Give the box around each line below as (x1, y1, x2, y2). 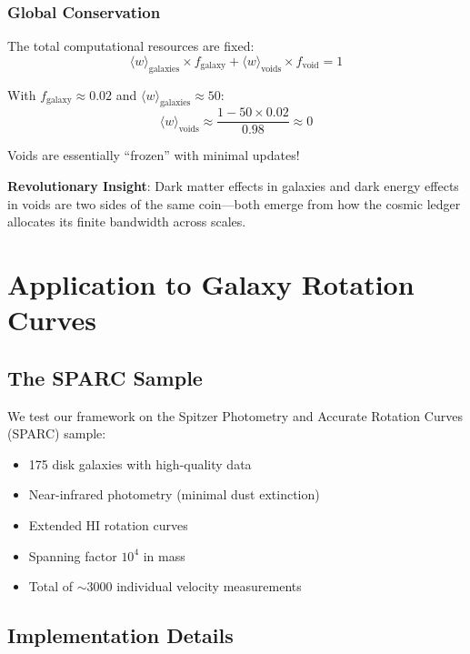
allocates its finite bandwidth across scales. (7, 212, 246, 231)
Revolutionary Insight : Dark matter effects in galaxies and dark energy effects (7, 176, 459, 196)
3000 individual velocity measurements (86, 577, 302, 596)
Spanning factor (28, 546, 117, 565)
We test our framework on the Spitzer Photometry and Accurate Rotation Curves (7, 406, 463, 425)
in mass (143, 546, 185, 565)
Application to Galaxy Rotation (7, 266, 415, 303)
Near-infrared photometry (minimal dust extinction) (28, 485, 320, 504)
